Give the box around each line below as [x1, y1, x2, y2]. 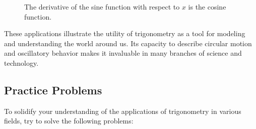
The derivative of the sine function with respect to [24, 2, 180, 12]
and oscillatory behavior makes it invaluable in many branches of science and [4, 48, 242, 58]
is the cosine [188, 2, 226, 12]
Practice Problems [4, 82, 102, 97]
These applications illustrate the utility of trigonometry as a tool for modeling [4, 28, 245, 39]
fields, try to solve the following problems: [4, 115, 134, 126]
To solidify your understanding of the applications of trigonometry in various [4, 105, 241, 116]
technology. [4, 57, 39, 68]
